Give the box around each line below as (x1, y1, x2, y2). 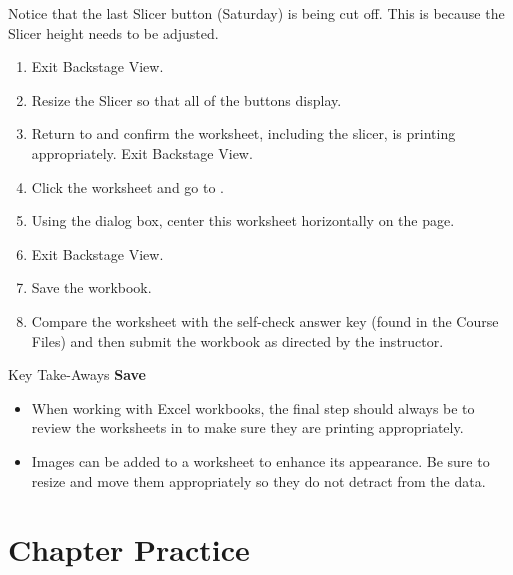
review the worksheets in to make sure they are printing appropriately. (31, 417, 464, 438)
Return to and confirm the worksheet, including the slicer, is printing (31, 123, 456, 144)
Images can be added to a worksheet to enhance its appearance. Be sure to (31, 450, 490, 471)
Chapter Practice (8, 529, 250, 570)
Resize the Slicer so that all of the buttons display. (31, 89, 342, 110)
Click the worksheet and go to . (31, 176, 225, 197)
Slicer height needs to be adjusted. (8, 22, 219, 43)
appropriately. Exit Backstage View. (31, 142, 253, 163)
